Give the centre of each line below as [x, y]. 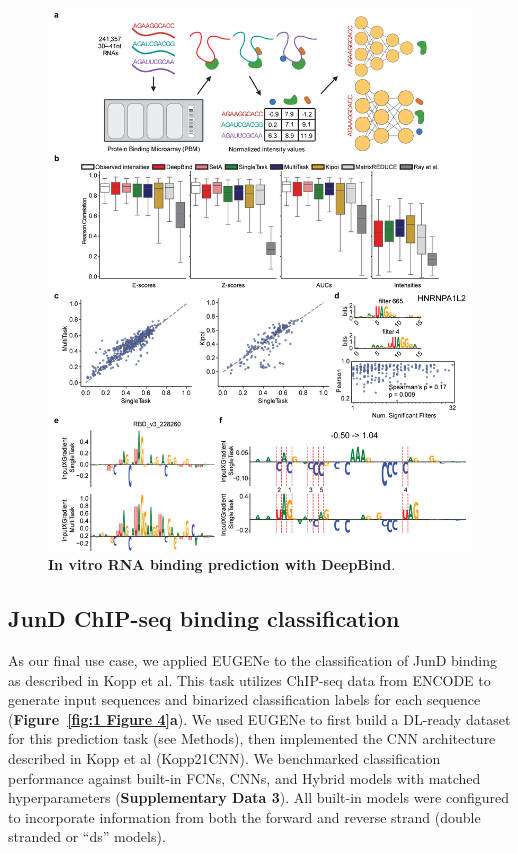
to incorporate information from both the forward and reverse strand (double [244, 816]
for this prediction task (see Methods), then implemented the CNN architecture [252, 738]
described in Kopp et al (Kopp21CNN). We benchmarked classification [224, 758]
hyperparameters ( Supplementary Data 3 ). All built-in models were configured [258, 797]
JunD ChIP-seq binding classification [204, 618]
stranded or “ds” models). [87, 836]
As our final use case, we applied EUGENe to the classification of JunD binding [252, 660]
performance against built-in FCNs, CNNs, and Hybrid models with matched [244, 777]
